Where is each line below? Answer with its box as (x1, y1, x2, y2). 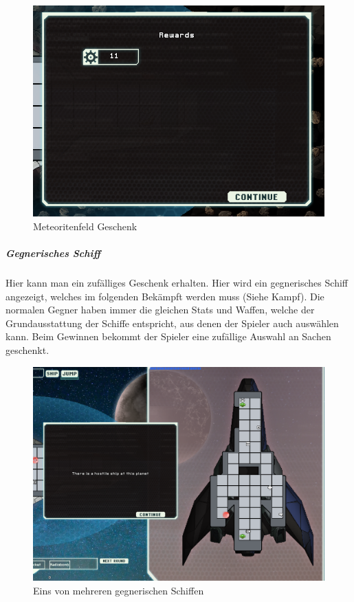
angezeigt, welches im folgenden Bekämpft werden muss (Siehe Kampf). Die (5, 289, 324, 303)
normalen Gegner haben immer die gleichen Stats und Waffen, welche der (5, 302, 315, 317)
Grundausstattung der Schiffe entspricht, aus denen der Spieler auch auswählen (5, 315, 339, 330)
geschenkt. (5, 343, 49, 357)
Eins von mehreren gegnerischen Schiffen (33, 583, 204, 597)
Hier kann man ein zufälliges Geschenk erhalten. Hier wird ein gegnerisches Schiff (5, 276, 348, 290)
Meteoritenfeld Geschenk (33, 219, 137, 233)
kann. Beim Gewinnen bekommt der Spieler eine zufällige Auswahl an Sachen (5, 329, 331, 344)
